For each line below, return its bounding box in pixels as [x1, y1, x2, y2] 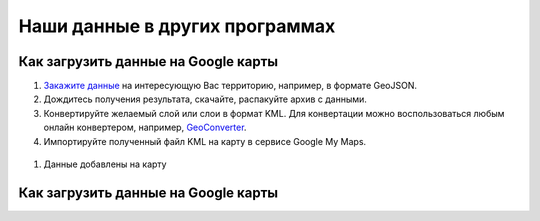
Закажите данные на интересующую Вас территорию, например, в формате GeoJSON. [43, 80, 417, 92]
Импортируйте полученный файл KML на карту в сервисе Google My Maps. [43, 135, 367, 147]
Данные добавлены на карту [43, 158, 167, 170]
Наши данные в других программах [18, 15, 336, 37]
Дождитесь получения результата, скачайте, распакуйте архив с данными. [43, 93, 367, 105]
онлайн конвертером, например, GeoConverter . [43, 121, 247, 134]
